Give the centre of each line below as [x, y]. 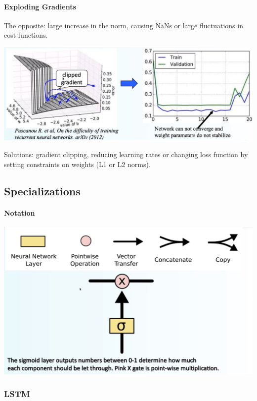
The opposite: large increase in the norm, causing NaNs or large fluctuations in [124, 25]
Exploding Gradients [40, 6]
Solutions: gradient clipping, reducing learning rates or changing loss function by [126, 154]
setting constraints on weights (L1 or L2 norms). [77, 164]
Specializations [42, 191]
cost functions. [26, 35]
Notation [20, 212]
